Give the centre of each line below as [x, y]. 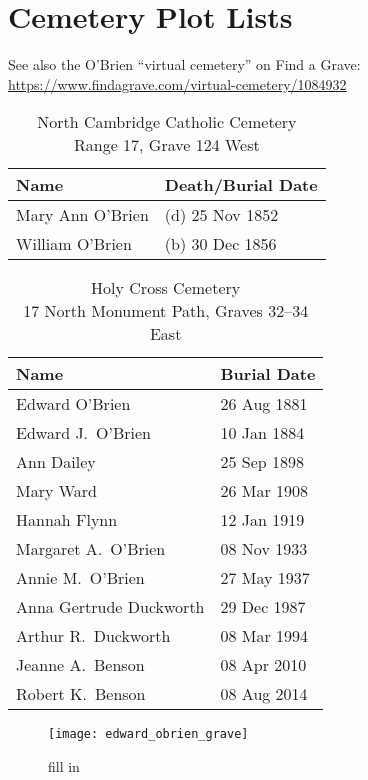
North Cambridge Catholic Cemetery [167, 122]
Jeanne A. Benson [80, 665]
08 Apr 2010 [263, 665]
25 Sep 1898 [262, 462]
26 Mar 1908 [264, 491]
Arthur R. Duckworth [93, 636]
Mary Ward [57, 491]
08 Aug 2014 [264, 694]
